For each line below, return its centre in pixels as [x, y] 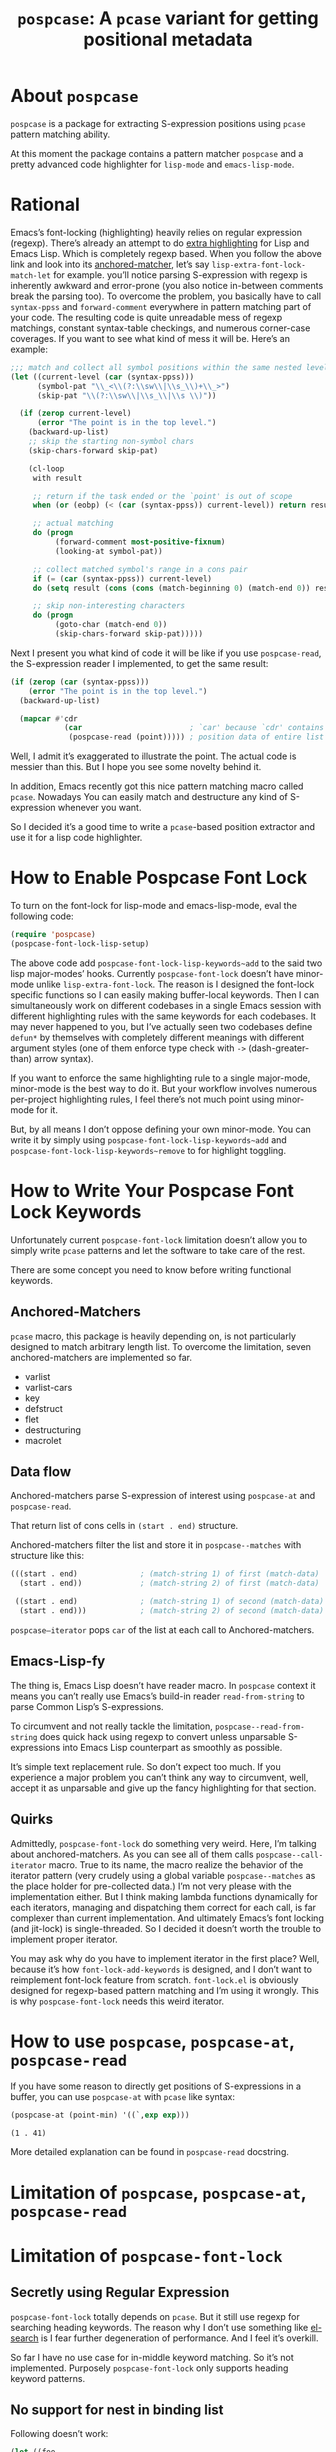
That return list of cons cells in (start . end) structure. [124, 1526]
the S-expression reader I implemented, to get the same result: [139, 663]
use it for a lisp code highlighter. [76, 838]
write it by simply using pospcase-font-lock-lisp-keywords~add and [148, 1139]
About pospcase [74, 96]
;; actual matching [73, 523]
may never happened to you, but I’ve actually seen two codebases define [161, 1026]
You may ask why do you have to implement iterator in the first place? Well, [165, 1958]
